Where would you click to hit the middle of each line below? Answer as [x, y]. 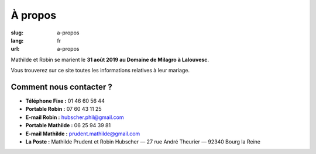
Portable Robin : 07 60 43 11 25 [63, 109]
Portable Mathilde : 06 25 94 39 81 [68, 125]
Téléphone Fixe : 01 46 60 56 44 [65, 101]
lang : [17, 40]
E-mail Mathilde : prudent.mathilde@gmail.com [83, 134]
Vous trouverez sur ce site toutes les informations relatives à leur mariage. [100, 71]
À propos [34, 15]
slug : [17, 33]
